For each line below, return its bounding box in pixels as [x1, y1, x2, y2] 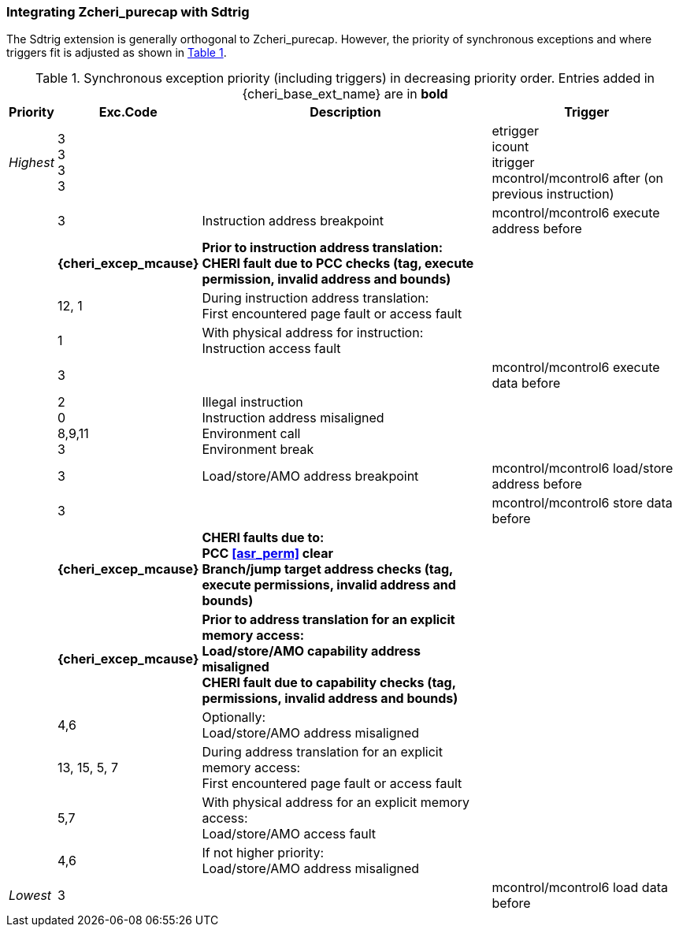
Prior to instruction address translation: [202, 240, 443, 256]
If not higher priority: [202, 845, 324, 861]
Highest [9, 154, 54, 171]
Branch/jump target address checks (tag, [202, 561, 453, 578]
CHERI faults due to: [202, 530, 325, 546]
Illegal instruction [202, 394, 303, 411]
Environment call [202, 426, 301, 442]
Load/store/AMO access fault [202, 826, 376, 842]
